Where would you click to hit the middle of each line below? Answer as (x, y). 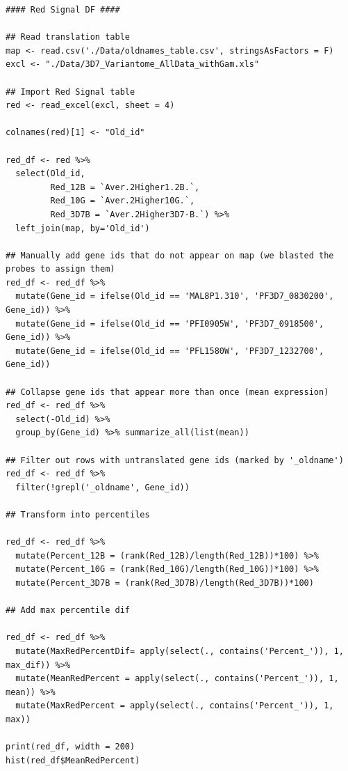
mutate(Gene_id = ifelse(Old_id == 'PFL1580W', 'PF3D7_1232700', (170, 351)
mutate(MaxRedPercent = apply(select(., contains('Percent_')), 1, (175, 706)
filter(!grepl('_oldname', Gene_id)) (102, 487)
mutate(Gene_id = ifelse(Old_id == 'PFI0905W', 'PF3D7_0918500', (170, 324)
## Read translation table (68, 37)
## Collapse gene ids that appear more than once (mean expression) (167, 392)
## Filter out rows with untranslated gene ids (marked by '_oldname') (175, 460)
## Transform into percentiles (78, 514)
